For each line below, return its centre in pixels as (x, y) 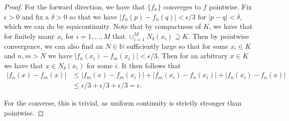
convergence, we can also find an (54, 46)
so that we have (93, 16)
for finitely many (29, 36)
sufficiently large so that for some (177, 46)
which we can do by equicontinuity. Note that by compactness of (103, 26)
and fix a (36, 16)
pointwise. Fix (230, 6)
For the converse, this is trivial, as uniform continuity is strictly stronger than (123, 103)
